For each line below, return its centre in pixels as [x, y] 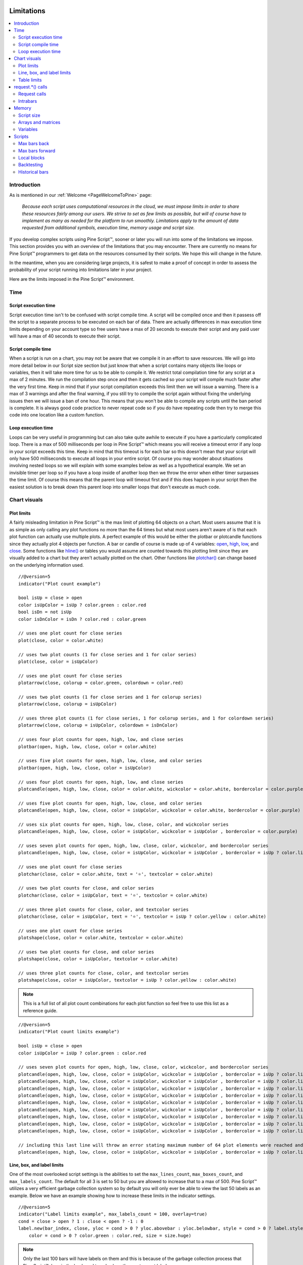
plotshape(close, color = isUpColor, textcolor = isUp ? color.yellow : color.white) [128, 980]
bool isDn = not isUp [45, 612]
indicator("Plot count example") [60, 584]
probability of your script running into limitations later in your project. [81, 270]
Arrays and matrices [39, 122]
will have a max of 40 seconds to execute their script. [65, 336]
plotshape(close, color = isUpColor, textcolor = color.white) [98, 959]
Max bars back [34, 144]
